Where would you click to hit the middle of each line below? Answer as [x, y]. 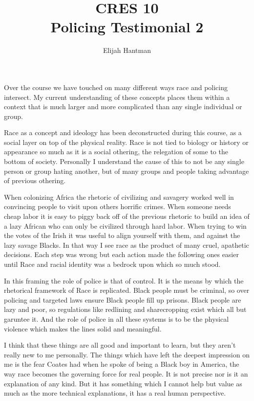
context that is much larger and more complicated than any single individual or [123, 106]
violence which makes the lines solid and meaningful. [83, 328]
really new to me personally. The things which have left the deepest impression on [127, 354]
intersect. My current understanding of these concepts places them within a [117, 97]
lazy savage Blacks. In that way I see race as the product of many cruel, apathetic [127, 245]
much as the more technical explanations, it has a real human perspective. [115, 393]
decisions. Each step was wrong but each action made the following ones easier [121, 254]
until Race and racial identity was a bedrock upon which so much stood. [112, 264]
